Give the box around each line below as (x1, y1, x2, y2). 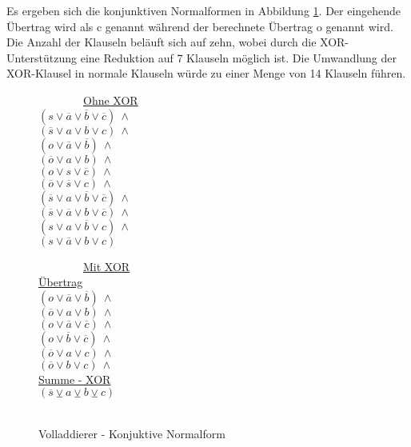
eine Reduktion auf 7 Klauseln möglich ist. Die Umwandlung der (80, 49, 397, 66)
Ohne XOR (83, 91, 138, 108)
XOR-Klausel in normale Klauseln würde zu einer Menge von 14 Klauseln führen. (6, 65, 406, 82)
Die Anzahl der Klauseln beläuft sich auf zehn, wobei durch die (6, 34, 317, 50)
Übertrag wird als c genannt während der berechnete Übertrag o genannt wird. (6, 18, 393, 34)
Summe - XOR (38, 370, 111, 387)
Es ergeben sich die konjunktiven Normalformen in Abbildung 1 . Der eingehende (6, 2, 401, 18)
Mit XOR (83, 257, 130, 274)
